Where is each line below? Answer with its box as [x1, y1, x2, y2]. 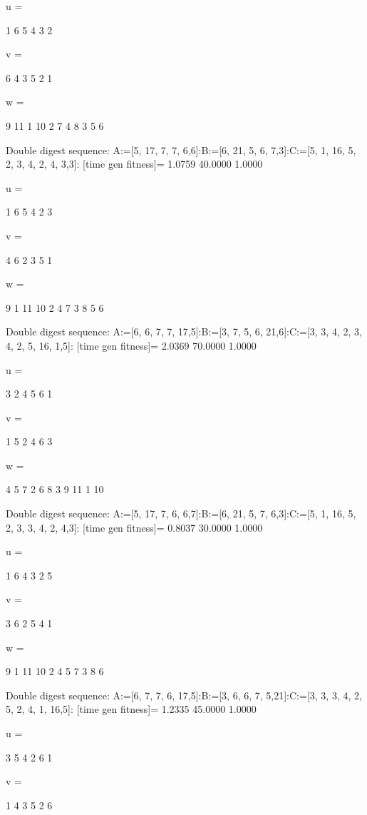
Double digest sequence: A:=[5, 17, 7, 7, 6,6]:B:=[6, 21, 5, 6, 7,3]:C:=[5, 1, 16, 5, [6, 142, 356, 157]
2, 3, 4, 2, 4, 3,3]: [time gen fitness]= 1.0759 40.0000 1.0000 [6, 156, 263, 171]
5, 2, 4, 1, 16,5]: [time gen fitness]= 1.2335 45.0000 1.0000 [6, 702, 257, 717]
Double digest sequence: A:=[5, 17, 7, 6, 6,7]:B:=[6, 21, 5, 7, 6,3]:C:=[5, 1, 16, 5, [6, 506, 356, 521]
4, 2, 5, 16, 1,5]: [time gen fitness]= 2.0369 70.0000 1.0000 [6, 338, 257, 353]
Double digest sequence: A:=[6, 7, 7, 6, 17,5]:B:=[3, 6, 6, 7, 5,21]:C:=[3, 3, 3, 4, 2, [6, 687, 362, 702]
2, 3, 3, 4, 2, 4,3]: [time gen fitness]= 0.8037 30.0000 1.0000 [6, 520, 263, 535]
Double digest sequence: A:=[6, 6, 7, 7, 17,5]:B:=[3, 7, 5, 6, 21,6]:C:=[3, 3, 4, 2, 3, [6, 324, 362, 339]
